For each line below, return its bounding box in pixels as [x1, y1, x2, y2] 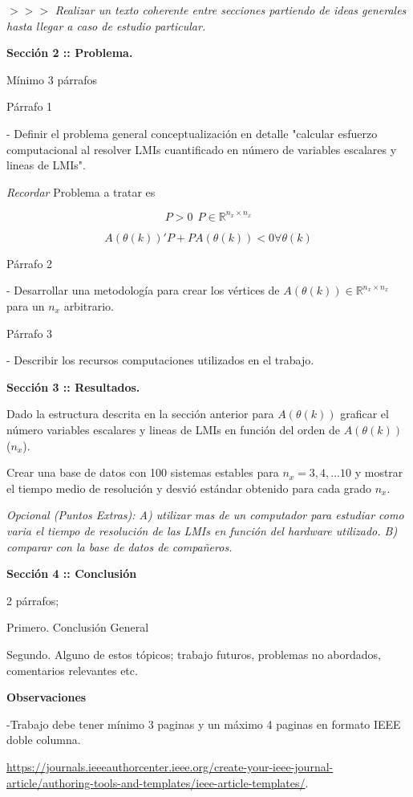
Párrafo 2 [6, 254, 53, 271]
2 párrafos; [6, 592, 59, 608]
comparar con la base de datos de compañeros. [6, 538, 233, 555]
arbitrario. [63, 298, 115, 315]
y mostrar [354, 464, 403, 481]
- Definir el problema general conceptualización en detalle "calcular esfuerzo [6, 124, 378, 141]
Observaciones [6, 689, 87, 706]
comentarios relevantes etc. [6, 661, 138, 678]
